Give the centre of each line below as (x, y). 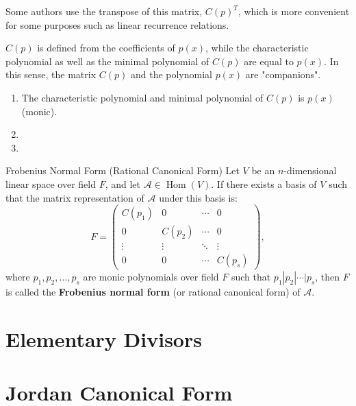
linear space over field (51, 183)
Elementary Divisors (104, 339)
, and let (123, 183)
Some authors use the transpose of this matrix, (104, 11)
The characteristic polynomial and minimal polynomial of (142, 97)
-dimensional (310, 170)
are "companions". (283, 74)
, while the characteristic (257, 48)
